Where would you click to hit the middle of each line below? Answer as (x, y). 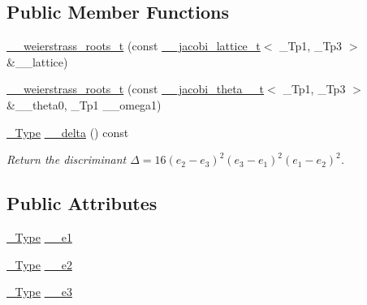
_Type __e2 (39, 264)
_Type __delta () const (68, 132)
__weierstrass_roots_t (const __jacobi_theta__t (136, 89)
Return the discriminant (67, 159)
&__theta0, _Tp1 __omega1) (84, 104)
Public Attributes (82, 203)
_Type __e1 (39, 236)
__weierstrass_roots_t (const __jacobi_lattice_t (134, 46)
